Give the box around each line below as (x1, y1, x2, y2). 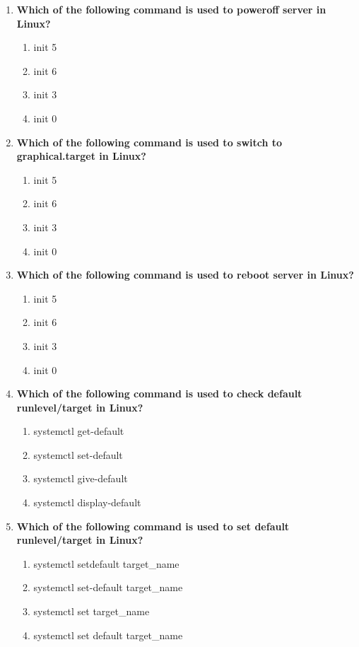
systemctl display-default (33, 495, 141, 510)
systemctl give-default (33, 471, 128, 486)
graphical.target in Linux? (16, 148, 146, 163)
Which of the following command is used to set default (16, 518, 290, 533)
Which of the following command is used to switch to (16, 134, 283, 149)
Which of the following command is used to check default (16, 386, 302, 401)
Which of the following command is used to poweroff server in (16, 2, 326, 16)
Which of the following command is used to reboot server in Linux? (16, 267, 354, 282)
